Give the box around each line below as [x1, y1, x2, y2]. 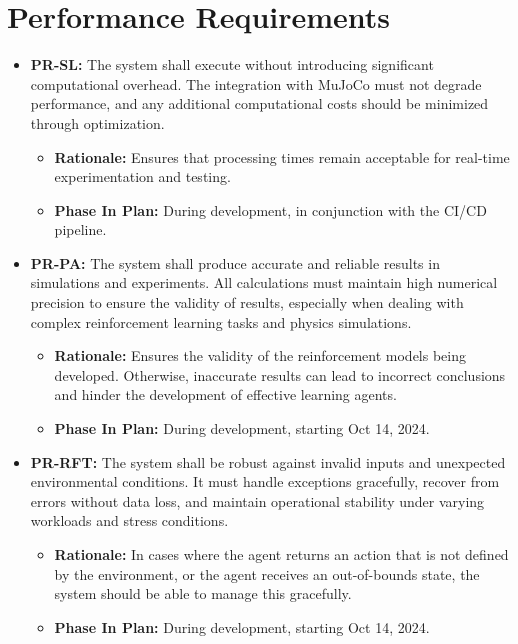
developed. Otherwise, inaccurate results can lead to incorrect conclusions [54, 364, 506, 385]
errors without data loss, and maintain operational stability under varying [30, 490, 485, 511]
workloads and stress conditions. [30, 510, 229, 531]
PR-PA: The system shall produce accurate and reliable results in [30, 252, 440, 273]
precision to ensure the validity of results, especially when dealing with [30, 292, 464, 313]
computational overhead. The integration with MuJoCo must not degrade [30, 73, 482, 94]
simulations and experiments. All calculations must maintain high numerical [30, 272, 498, 293]
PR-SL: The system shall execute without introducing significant [30, 54, 434, 75]
